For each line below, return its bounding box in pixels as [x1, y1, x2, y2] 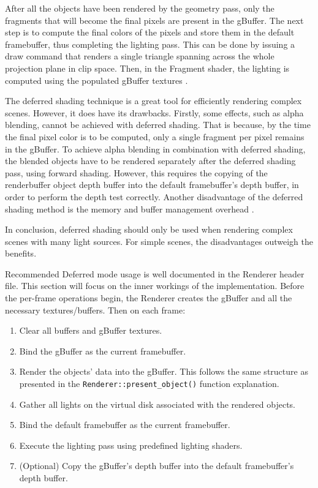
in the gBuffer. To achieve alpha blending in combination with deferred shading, [5, 142, 306, 155]
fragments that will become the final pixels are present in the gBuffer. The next [5, 13, 304, 26]
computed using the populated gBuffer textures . [5, 73, 188, 86]
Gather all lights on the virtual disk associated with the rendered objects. [19, 397, 296, 410]
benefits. [5, 247, 37, 260]
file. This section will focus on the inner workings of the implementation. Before [5, 279, 305, 292]
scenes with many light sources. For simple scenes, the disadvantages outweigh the [5, 235, 313, 247]
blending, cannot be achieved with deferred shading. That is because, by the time [5, 118, 311, 131]
